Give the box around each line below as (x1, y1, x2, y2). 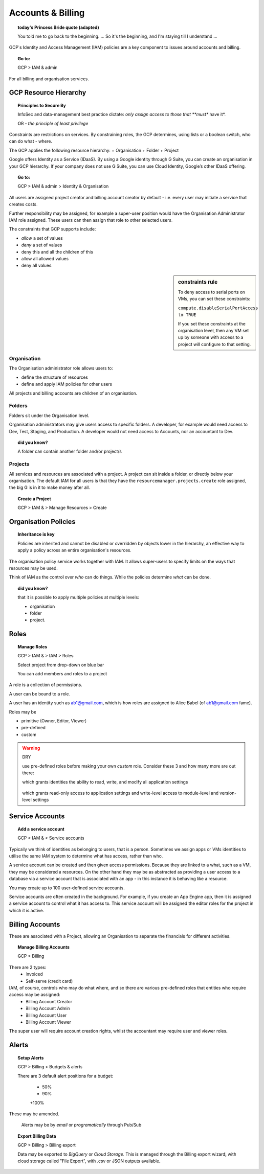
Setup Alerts (18, 1055, 44, 1060)
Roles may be (9, 709, 37, 714)
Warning (22, 745, 40, 751)
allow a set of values (21, 235, 63, 241)
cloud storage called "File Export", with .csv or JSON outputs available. (18, 1158, 161, 1164)
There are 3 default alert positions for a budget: (18, 1073, 113, 1079)
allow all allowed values (21, 255, 69, 261)
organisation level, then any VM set (178, 327, 249, 333)
